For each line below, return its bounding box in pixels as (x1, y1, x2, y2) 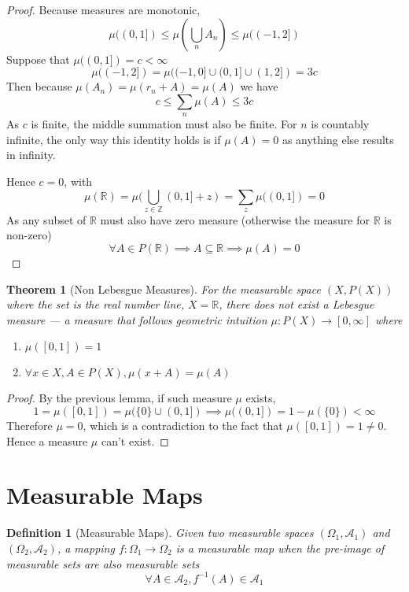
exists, (245, 390, 276, 406)
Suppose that (6, 50, 70, 67)
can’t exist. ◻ (101, 432, 169, 449)
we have (240, 78, 278, 94)
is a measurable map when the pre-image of (175, 539, 385, 556)
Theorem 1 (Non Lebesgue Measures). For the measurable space (6, 280, 321, 297)
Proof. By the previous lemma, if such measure (6, 390, 232, 406)
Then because (6, 78, 72, 94)
